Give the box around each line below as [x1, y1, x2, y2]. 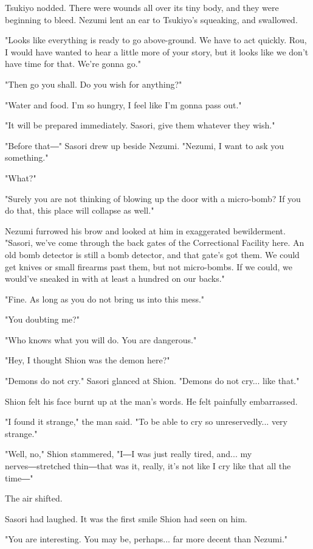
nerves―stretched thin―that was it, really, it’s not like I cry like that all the [5, 460, 291, 472]
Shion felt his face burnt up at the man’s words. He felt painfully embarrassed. [5, 394, 298, 407]
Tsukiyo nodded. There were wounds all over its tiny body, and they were [5, 1, 279, 13]
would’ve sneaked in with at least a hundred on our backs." [5, 272, 225, 285]
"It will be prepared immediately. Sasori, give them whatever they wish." [5, 119, 275, 131]
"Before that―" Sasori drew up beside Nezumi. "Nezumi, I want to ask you [5, 139, 284, 152]
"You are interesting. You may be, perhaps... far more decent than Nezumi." [5, 533, 288, 545]
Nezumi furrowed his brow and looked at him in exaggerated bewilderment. [5, 224, 286, 237]
